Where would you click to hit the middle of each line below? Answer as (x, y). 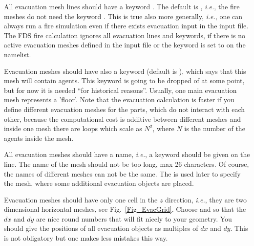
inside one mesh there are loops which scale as (73, 128)
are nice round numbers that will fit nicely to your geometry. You (134, 218)
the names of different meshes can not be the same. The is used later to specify (122, 173)
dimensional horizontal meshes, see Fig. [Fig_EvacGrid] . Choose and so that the (125, 209)
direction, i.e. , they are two (206, 199)
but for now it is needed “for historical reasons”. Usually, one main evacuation (120, 90)
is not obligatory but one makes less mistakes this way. (86, 238)
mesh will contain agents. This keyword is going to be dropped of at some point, (124, 80)
